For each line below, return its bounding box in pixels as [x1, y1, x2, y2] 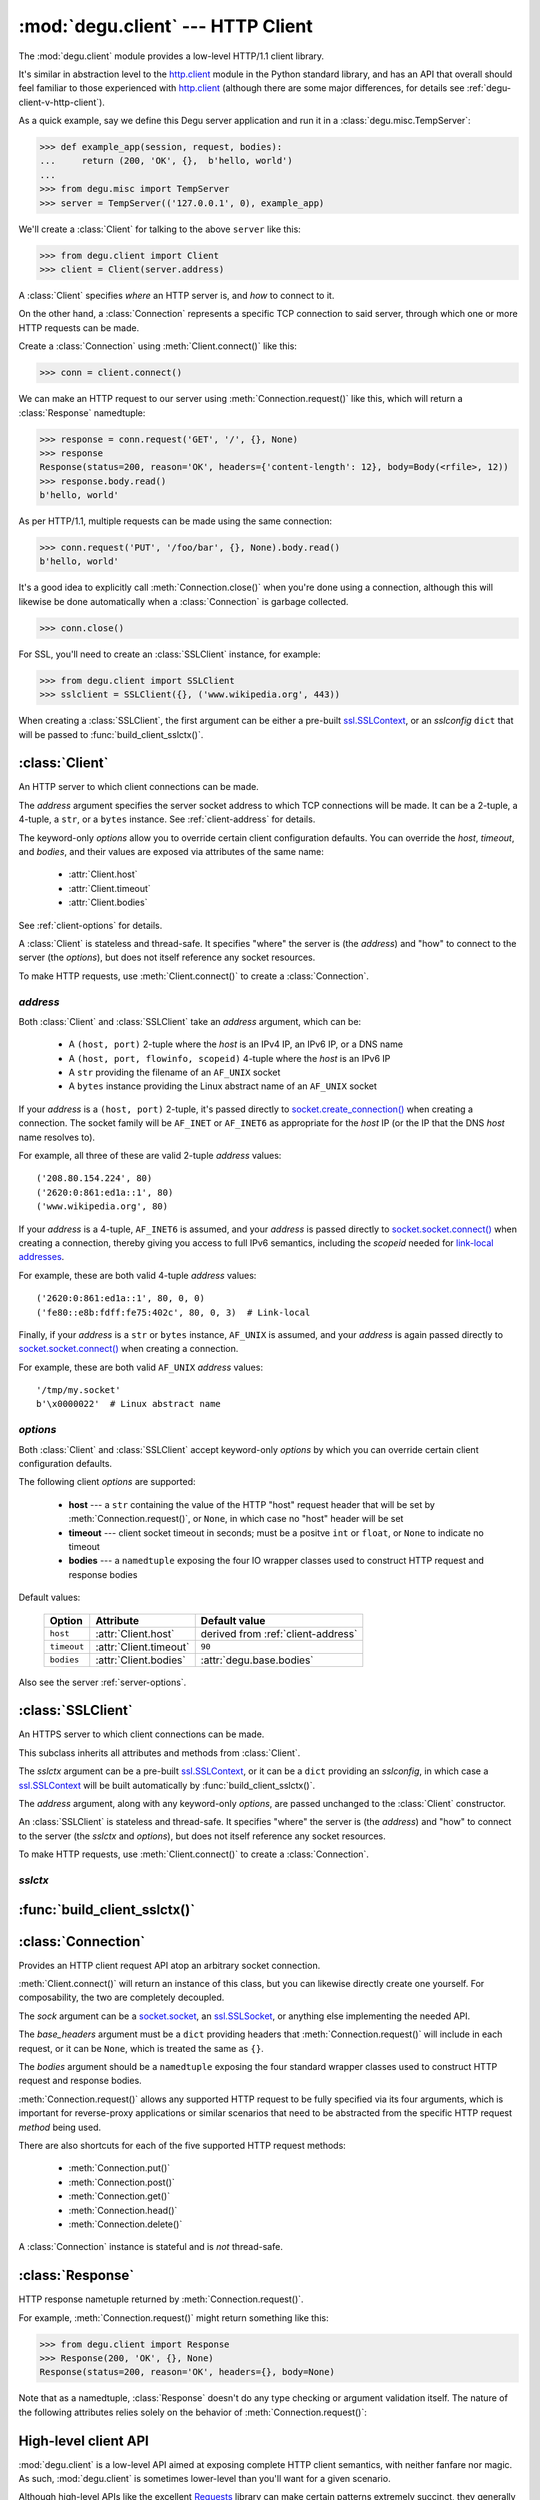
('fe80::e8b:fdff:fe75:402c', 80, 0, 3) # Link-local [36, 1306, 311, 1318]
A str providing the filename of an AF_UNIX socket [68, 1066, 281, 1079]
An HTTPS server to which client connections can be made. [18, 1728, 265, 1740]
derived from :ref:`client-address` [200, 1626, 358, 1640]
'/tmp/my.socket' [36, 1385, 121, 1396]
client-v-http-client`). [18, 96, 105, 108]
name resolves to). [18, 1131, 95, 1143]
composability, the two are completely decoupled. [18, 1991, 225, 2004]
